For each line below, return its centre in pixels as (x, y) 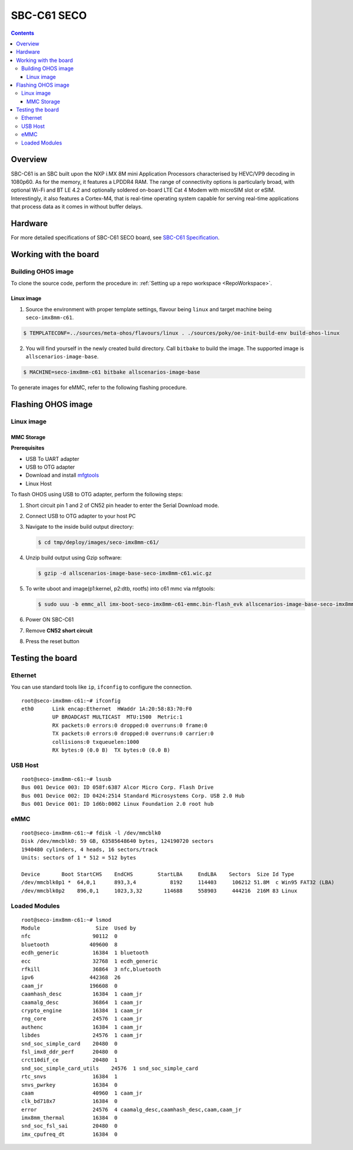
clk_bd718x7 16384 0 (69, 1101)
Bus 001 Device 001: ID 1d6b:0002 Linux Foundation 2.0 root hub (118, 804)
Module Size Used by (79, 928)
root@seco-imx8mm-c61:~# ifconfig (71, 701)
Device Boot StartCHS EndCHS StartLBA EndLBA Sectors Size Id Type (158, 874)
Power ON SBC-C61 (50, 620)
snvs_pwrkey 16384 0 (69, 1085)
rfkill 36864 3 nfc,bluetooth (91, 969)
